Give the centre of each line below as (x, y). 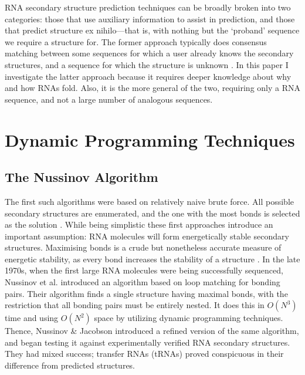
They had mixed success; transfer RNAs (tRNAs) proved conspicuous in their (144, 354)
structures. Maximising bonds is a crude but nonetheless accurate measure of (143, 247)
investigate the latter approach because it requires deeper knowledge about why (148, 76)
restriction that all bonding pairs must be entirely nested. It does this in (135, 305)
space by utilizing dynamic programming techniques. (189, 318)
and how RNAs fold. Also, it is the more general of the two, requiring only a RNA (152, 88)
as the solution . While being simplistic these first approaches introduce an (139, 224)
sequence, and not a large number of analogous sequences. (109, 99)
